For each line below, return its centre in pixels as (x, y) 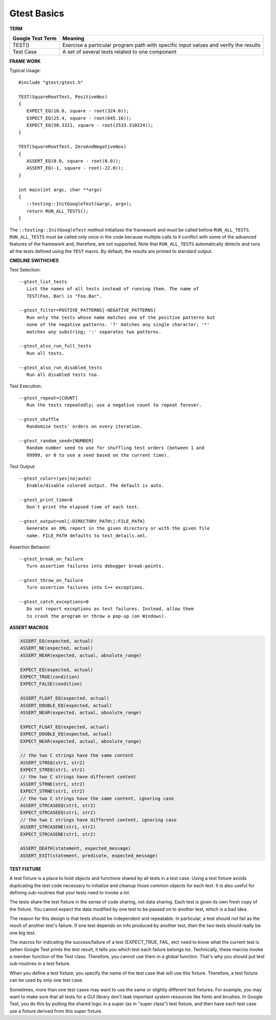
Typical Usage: (25, 71)
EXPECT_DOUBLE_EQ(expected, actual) (66, 734)
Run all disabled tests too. (63, 375)
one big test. (22, 933)
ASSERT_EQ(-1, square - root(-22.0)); (75, 168)
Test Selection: (25, 270)
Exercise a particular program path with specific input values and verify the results (161, 45)
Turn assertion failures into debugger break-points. (95, 566)
